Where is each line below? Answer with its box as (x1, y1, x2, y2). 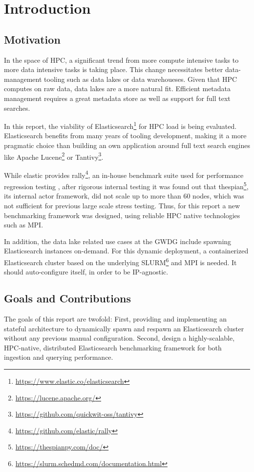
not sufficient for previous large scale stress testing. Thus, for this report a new (4, 200, 240, 210)
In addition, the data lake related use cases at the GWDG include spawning (4, 236, 232, 246)
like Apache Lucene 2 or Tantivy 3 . (4, 150, 104, 162)
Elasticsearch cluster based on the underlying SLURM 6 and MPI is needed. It (4, 255, 237, 267)
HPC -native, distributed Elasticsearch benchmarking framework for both (4, 342, 222, 352)
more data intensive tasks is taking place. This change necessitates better (4, 64, 223, 75)
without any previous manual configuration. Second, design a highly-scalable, (4, 333, 235, 343)
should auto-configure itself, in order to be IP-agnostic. (4, 267, 169, 277)
